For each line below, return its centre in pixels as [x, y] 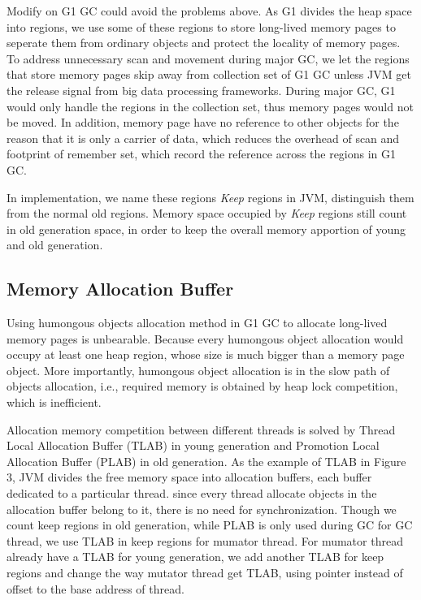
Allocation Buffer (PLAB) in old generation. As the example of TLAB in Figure [206, 461]
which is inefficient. [54, 402]
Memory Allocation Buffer [120, 289]
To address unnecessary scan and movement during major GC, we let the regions [208, 58]
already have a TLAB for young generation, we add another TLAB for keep [195, 557]
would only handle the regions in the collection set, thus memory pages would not [210, 106]
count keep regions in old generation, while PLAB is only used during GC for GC [210, 525]
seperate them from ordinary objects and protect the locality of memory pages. [204, 43]
